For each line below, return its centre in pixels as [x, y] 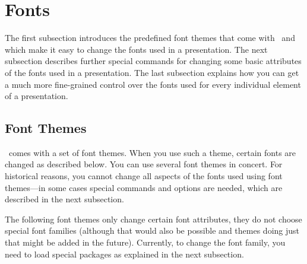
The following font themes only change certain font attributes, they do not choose [153, 219]
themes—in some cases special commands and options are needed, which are [144, 187]
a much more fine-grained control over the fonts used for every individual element [153, 84]
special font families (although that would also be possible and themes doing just [152, 230]
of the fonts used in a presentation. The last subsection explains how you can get [152, 72]
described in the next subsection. [64, 199]
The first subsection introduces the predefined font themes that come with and [150, 38]
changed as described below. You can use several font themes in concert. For [144, 164]
